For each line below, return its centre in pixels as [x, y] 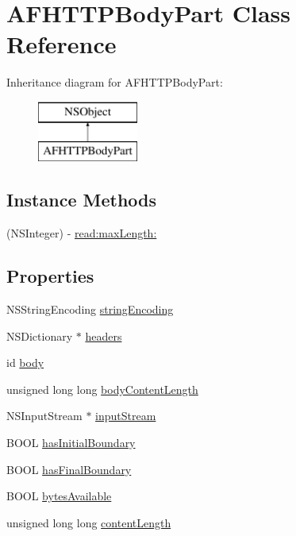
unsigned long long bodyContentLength [102, 389]
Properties [50, 276]
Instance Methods [81, 200]
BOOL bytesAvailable [59, 496]
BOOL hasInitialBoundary [71, 443]
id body [25, 362]
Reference [62, 44]
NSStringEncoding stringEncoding [90, 309]
